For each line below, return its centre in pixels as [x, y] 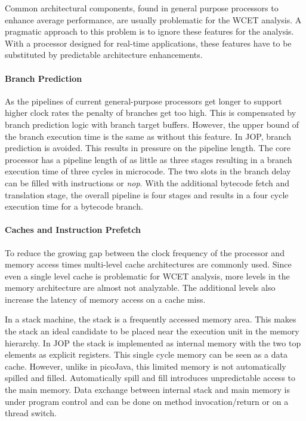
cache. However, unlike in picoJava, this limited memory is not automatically [146, 366]
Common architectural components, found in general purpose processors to [142, 8]
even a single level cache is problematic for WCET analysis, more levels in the [147, 276]
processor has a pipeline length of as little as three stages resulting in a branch [149, 159]
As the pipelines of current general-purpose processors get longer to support [143, 101]
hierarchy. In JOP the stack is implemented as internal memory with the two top [153, 342]
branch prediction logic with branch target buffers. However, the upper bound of [152, 124]
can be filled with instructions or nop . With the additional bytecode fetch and [147, 182]
